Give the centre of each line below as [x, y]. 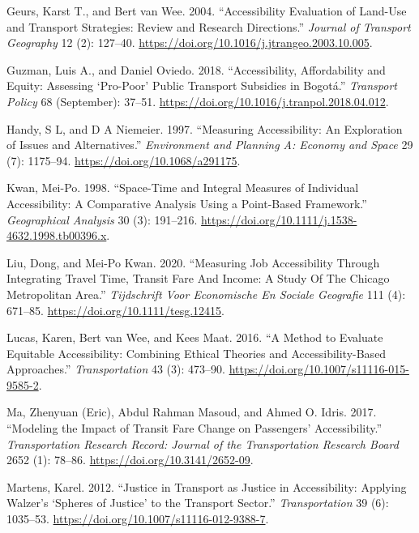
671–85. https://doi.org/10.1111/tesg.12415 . [115, 310]
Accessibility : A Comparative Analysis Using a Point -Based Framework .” [187, 203]
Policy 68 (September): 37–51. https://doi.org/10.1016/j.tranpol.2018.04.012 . [198, 101]
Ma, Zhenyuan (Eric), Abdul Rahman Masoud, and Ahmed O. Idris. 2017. [192, 412]
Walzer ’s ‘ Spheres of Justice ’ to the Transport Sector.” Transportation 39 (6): [198, 503]
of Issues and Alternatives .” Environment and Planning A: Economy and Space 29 [210, 145]
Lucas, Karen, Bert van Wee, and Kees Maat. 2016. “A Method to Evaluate [195, 337]
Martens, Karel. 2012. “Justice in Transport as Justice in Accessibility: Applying [207, 486]
